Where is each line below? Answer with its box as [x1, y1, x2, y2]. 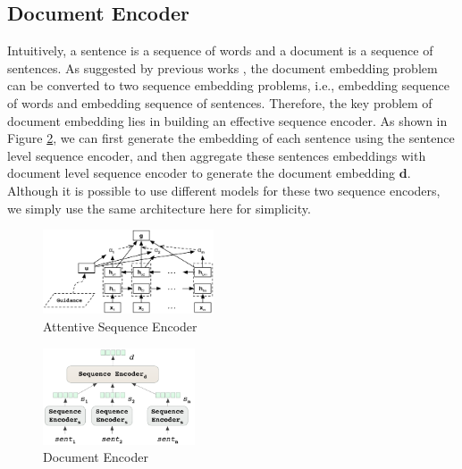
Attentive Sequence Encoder [43, 317, 197, 335]
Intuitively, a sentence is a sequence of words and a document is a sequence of [7, 41, 433, 60]
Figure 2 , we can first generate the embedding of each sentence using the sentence [7, 129, 455, 147]
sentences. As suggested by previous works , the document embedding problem [7, 58, 438, 77]
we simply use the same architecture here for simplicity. [7, 198, 311, 217]
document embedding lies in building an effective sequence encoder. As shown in [7, 111, 448, 130]
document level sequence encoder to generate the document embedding [7, 163, 396, 182]
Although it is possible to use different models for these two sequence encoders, [7, 180, 441, 199]
